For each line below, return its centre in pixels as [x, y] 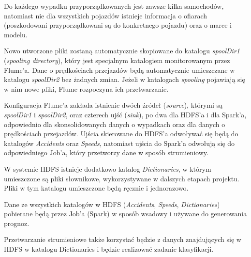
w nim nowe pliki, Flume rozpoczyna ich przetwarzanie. [86, 88]
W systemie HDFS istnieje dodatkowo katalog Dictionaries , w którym [108, 169]
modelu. [16, 34]
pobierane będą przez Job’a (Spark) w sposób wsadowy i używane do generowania [125, 214]
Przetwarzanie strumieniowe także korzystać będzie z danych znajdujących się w [123, 239]
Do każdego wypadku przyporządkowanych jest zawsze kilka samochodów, [114, 6]
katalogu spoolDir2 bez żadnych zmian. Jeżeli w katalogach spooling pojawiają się [125, 79]
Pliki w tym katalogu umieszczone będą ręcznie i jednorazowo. [96, 188]
